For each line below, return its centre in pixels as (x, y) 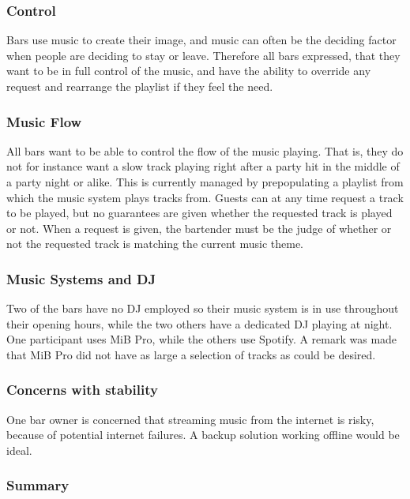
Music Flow (44, 121)
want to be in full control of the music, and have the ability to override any (189, 71)
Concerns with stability (82, 390)
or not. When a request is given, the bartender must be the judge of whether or (199, 228)
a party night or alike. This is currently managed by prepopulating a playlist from (205, 182)
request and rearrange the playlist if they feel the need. (140, 86)
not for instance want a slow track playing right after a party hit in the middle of (203, 166)
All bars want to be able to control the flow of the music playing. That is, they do (205, 150)
